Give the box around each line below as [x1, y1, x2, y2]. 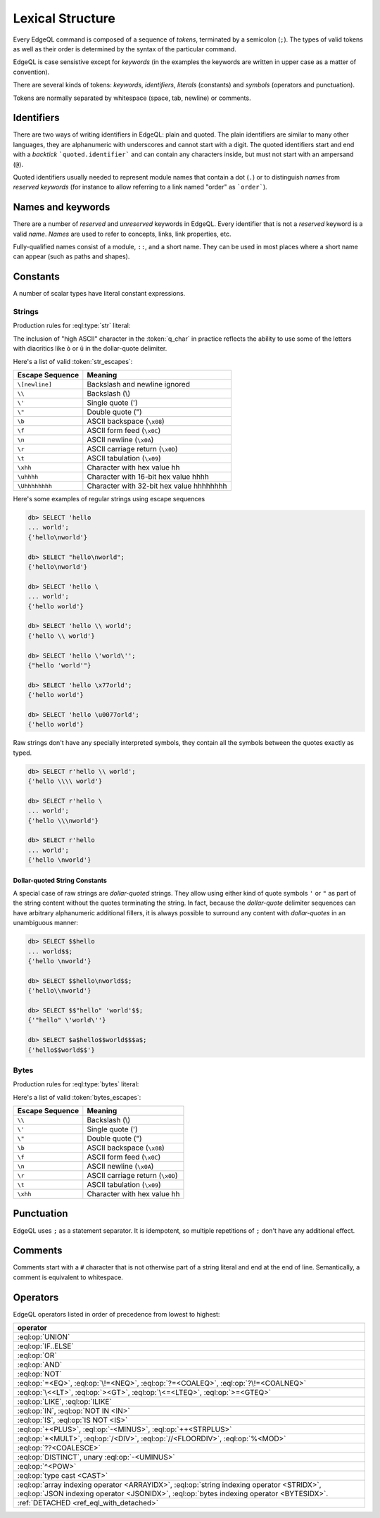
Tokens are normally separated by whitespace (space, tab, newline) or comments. [13, 94, 251, 102]
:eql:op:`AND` [17, 1360, 63, 1369]
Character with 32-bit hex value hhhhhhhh [87, 481, 227, 491]
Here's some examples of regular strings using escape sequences [13, 495, 205, 503]
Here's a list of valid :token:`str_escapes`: [13, 357, 133, 365]
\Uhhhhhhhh [17, 482, 53, 489]
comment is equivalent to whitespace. [13, 1273, 123, 1281]
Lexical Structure [13, 11, 115, 26]
